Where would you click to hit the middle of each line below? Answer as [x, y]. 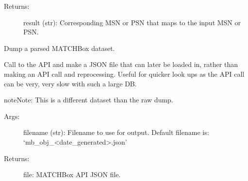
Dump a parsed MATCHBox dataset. [59, 48]
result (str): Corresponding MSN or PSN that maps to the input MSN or [132, 22]
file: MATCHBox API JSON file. [72, 174]
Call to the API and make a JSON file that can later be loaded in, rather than [121, 64]
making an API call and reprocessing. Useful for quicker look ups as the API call [124, 74]
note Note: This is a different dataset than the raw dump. [89, 100]
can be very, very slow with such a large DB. [70, 83]
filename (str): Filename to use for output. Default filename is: [116, 132]
